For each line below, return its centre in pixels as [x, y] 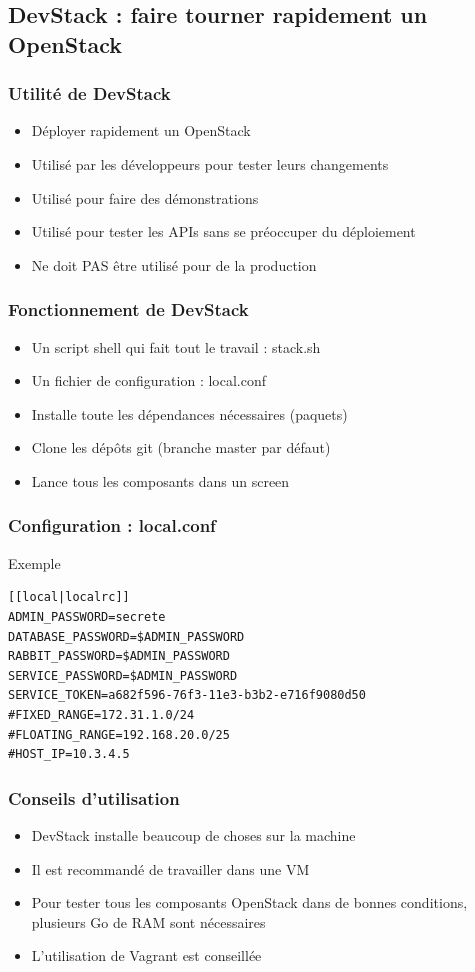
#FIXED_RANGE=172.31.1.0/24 [101, 714]
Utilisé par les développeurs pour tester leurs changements [210, 163]
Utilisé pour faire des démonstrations [145, 197]
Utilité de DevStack [89, 93]
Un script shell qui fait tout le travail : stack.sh [176, 346]
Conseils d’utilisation [94, 797]
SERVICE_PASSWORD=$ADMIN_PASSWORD [123, 675]
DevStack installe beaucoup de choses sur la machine [193, 834]
